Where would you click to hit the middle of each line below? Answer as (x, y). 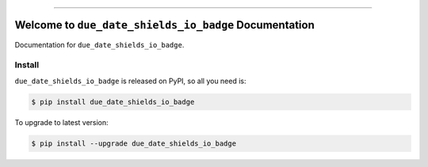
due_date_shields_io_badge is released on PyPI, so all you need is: (130, 81)
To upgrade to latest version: (61, 122)
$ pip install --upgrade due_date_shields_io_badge (134, 143)
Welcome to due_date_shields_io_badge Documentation (164, 25)
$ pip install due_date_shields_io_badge (113, 102)
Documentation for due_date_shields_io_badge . (99, 44)
